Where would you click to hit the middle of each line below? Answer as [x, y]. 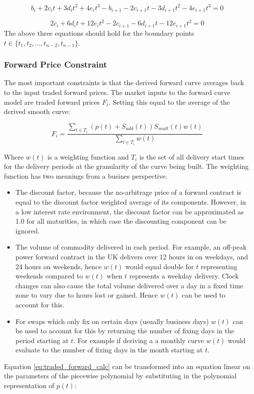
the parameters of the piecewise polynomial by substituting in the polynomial [120, 376]
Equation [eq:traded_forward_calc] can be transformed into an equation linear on [127, 366]
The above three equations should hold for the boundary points [99, 33]
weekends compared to [49, 276]
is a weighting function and [88, 156]
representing [219, 266]
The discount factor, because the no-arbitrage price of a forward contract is [128, 192]
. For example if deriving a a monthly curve [139, 340]
